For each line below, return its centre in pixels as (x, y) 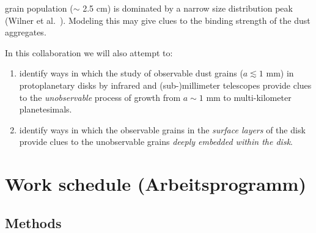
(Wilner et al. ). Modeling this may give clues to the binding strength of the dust (158, 20)
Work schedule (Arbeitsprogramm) (156, 184)
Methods (33, 222)
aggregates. (26, 32)
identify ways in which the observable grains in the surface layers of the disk (162, 129)
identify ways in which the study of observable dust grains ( (131, 73)
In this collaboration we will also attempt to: (89, 52)
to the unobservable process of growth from (100, 97)
